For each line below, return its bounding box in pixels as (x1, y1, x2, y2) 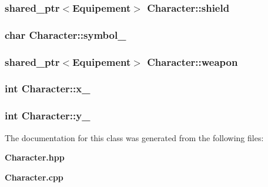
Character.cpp (5, 171, 63, 183)
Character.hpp (5, 151, 65, 163)
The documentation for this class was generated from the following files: (5, 131, 264, 143)
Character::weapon (147, 54, 238, 69)
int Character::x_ (5, 81, 91, 96)
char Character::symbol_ (5, 27, 126, 42)
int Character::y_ (5, 108, 91, 123)
